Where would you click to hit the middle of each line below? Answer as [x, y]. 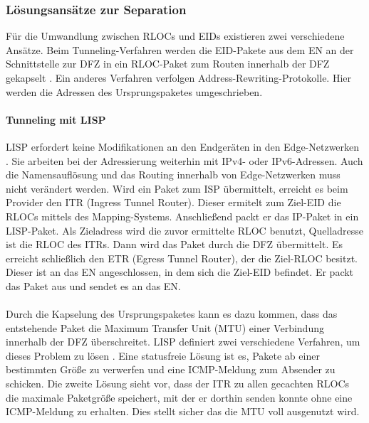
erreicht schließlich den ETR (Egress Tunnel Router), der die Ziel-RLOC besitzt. [182, 258]
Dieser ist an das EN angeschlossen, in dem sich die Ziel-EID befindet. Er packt [180, 272]
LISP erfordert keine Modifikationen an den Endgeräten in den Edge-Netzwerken [183, 146]
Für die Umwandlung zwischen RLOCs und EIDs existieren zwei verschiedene [175, 36]
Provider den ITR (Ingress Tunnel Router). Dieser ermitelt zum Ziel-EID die [173, 202]
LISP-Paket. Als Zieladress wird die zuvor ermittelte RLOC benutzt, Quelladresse [185, 230]
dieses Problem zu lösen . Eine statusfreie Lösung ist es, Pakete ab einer [163, 355]
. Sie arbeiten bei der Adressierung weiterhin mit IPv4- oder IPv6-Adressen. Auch [184, 160]
